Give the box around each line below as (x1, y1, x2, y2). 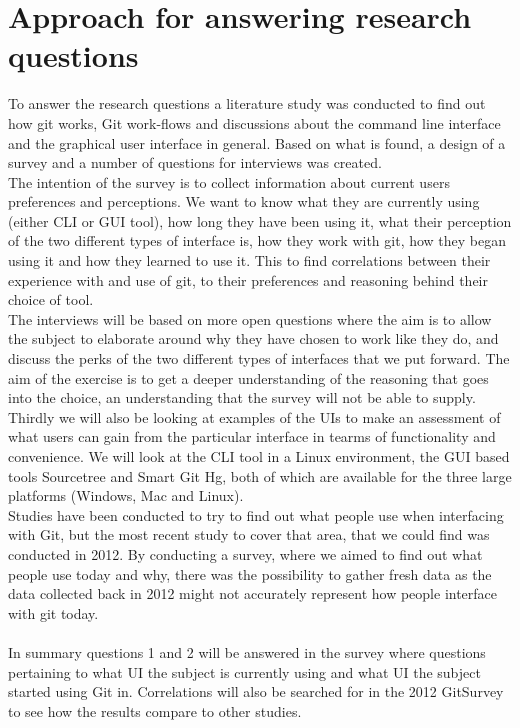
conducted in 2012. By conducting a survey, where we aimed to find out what (8, 543, 483, 564)
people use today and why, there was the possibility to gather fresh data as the (8, 563, 492, 584)
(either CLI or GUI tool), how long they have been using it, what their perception (8, 210, 512, 231)
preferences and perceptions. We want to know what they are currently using (8, 191, 480, 212)
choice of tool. (8, 289, 94, 310)
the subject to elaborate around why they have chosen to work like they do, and (8, 328, 499, 349)
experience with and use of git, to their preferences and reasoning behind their (8, 269, 488, 290)
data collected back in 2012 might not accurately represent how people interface (8, 583, 498, 604)
